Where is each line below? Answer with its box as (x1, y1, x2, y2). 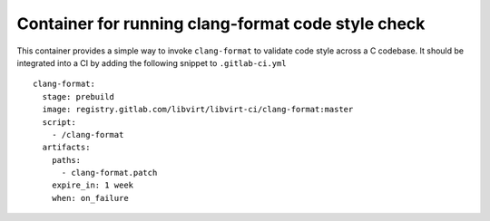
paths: (51, 155, 82, 165)
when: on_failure (51, 193, 129, 203)
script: (42, 117, 76, 127)
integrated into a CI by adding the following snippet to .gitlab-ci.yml (16, 57, 287, 68)
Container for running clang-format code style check (16, 14, 426, 34)
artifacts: (42, 142, 91, 153)
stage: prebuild (42, 91, 115, 101)
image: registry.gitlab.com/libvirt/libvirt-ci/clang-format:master (42, 104, 354, 115)
